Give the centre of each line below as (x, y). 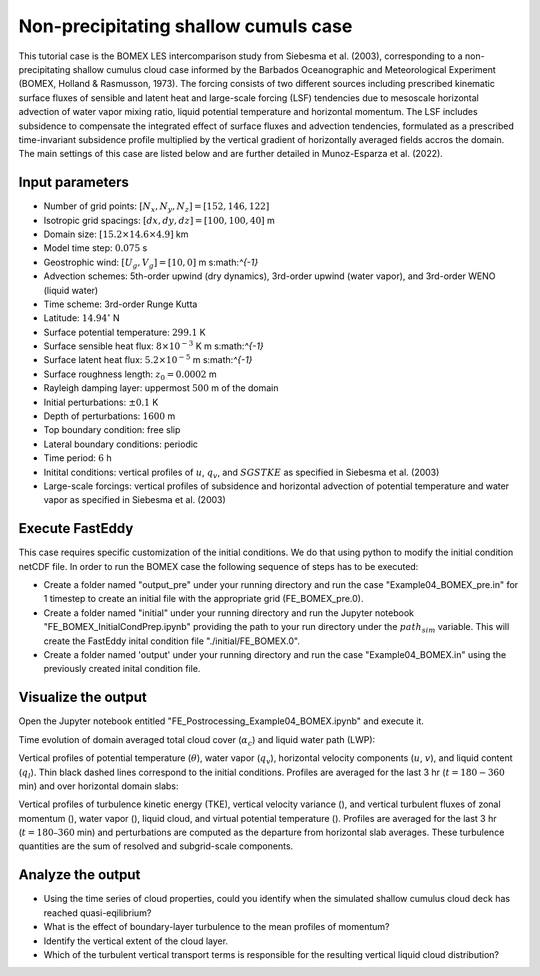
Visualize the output (82, 697)
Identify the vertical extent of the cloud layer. (136, 941)
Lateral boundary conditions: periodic (121, 444)
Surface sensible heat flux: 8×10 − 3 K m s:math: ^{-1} (153, 345)
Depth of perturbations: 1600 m (109, 416)
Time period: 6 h (77, 458)
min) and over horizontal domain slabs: (98, 786)
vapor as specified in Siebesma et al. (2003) (135, 500)
